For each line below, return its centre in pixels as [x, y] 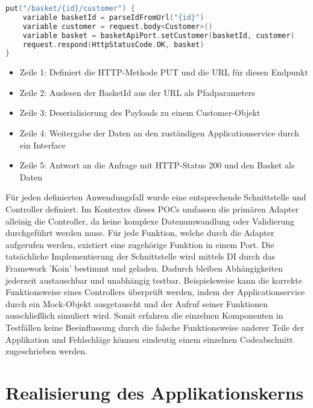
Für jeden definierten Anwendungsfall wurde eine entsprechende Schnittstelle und [156, 197]
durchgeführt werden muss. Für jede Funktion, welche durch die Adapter [140, 233]
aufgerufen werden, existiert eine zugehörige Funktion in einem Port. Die [140, 244]
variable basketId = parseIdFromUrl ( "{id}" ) [113, 17]
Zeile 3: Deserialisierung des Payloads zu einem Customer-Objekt [140, 113]
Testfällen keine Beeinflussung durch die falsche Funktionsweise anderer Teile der [155, 327]
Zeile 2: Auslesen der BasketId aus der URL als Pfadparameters [138, 92]
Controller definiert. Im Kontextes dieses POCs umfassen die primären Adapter [152, 209]
